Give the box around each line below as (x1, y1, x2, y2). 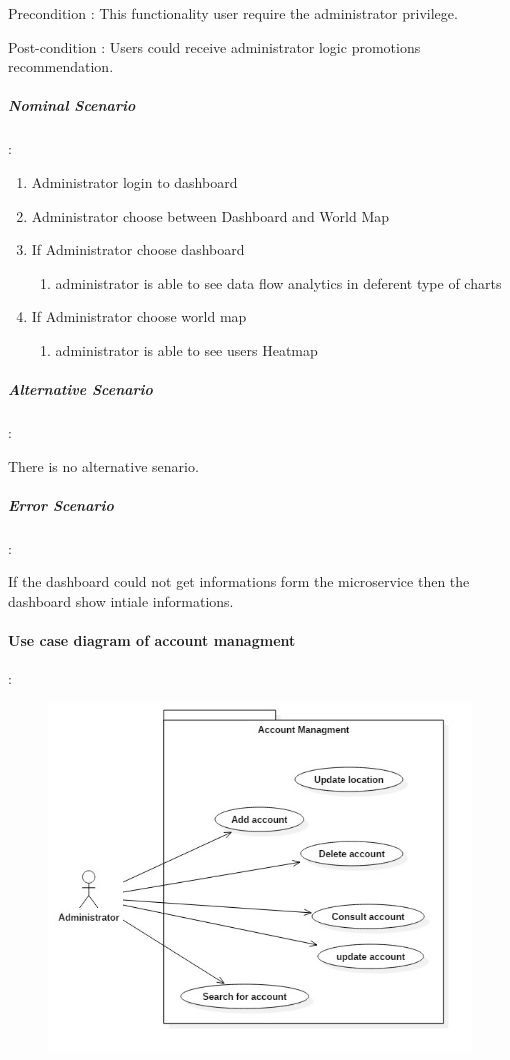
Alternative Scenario (8, 379, 153, 400)
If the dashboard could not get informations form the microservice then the (8, 571, 470, 592)
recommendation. (8, 56, 114, 77)
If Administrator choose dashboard (31, 239, 245, 260)
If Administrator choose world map (31, 306, 247, 327)
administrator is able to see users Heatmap (55, 339, 318, 360)
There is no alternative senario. (8, 455, 199, 476)
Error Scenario (8, 494, 114, 515)
